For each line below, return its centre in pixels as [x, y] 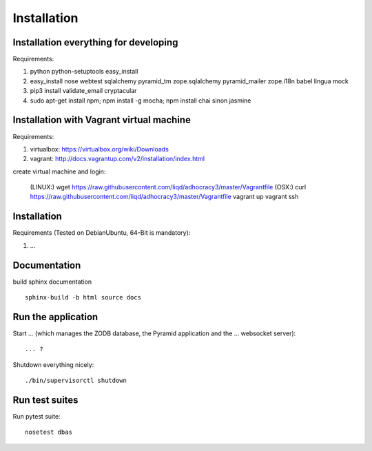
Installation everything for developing [95, 42]
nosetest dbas [49, 432]
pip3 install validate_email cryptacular [83, 91]
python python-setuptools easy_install [84, 72]
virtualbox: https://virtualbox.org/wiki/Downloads [99, 149]
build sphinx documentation [52, 282]
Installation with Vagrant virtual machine [102, 120]
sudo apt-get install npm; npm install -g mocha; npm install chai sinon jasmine [141, 101]
